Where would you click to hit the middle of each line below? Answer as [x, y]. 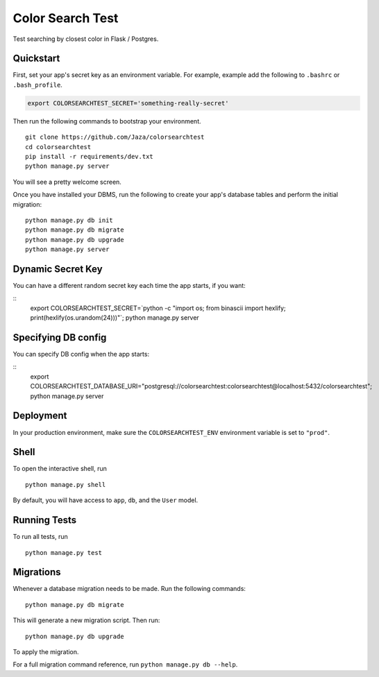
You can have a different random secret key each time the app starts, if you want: [129, 286]
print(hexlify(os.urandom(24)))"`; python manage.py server [115, 318]
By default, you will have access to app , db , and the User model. [106, 500]
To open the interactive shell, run [60, 469]
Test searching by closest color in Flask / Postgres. [86, 39]
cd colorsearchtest [58, 147]
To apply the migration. [46, 652]
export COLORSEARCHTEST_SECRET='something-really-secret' [128, 103]
